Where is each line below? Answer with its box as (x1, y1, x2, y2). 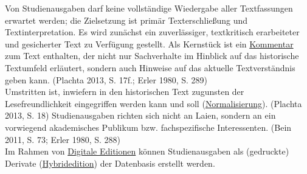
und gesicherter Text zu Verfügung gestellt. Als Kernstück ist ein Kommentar (5, 37, 294, 50)
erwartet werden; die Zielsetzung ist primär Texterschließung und (5, 13, 248, 26)
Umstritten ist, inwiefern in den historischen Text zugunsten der (5, 85, 244, 98)
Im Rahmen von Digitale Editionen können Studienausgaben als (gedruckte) (5, 145, 289, 158)
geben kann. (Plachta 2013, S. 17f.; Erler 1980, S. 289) (5, 73, 208, 86)
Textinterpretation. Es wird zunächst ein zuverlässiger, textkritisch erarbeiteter (5, 26, 300, 38)
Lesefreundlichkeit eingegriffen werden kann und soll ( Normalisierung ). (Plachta (5, 97, 302, 110)
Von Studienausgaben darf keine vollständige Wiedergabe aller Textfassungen (5, 2, 293, 14)
